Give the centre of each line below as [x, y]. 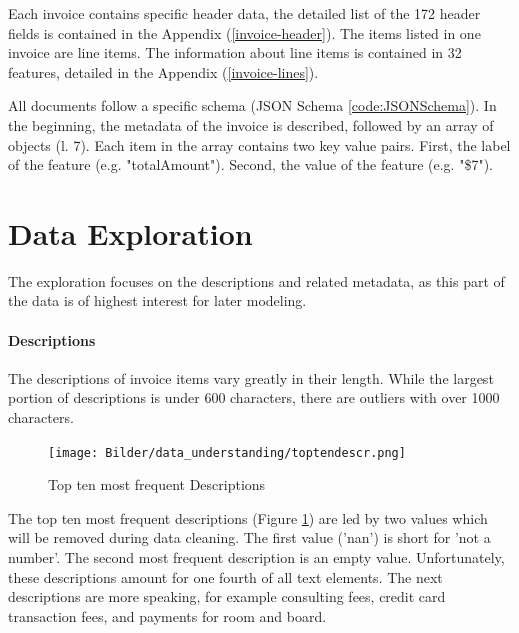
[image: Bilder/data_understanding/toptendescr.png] [227, 452]
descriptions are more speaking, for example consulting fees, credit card [227, 596]
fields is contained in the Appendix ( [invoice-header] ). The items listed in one [244, 32]
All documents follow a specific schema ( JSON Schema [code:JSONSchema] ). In [252, 105]
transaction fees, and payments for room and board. [167, 615]
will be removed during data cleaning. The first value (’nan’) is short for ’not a [249, 537]
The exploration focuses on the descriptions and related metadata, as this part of [256, 280]
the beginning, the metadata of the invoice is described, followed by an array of [251, 124]
